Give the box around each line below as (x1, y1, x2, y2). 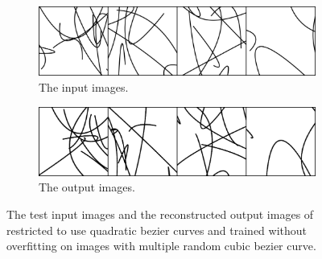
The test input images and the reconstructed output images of (6, 206, 314, 223)
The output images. (39, 179, 135, 195)
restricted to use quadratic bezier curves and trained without (6, 221, 308, 238)
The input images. (39, 78, 129, 95)
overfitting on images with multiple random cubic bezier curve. (6, 237, 316, 254)
